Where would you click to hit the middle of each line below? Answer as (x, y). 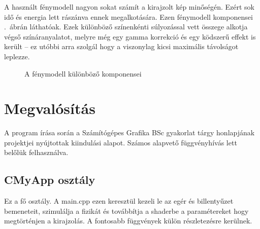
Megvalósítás (50, 108)
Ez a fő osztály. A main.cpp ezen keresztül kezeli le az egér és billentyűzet (119, 201)
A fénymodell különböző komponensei (83, 73)
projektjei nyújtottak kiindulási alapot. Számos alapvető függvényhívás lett (121, 142)
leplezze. (17, 56)
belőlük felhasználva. (36, 152)
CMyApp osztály (50, 180)
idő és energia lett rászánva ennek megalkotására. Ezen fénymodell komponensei (128, 16)
